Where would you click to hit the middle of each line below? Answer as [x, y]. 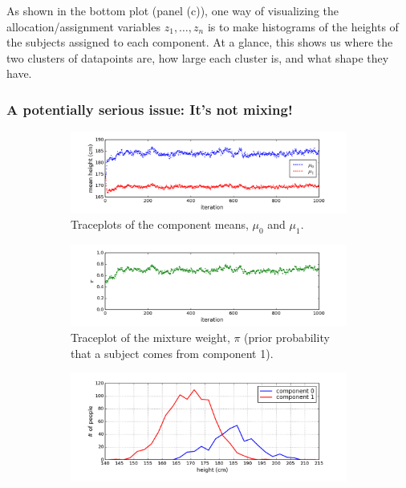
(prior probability [287, 338]
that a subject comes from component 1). [172, 353]
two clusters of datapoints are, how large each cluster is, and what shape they [198, 57]
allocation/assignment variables [83, 26]
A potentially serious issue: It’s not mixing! [150, 109]
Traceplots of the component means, [160, 224]
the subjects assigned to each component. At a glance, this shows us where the [200, 42]
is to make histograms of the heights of [303, 26]
